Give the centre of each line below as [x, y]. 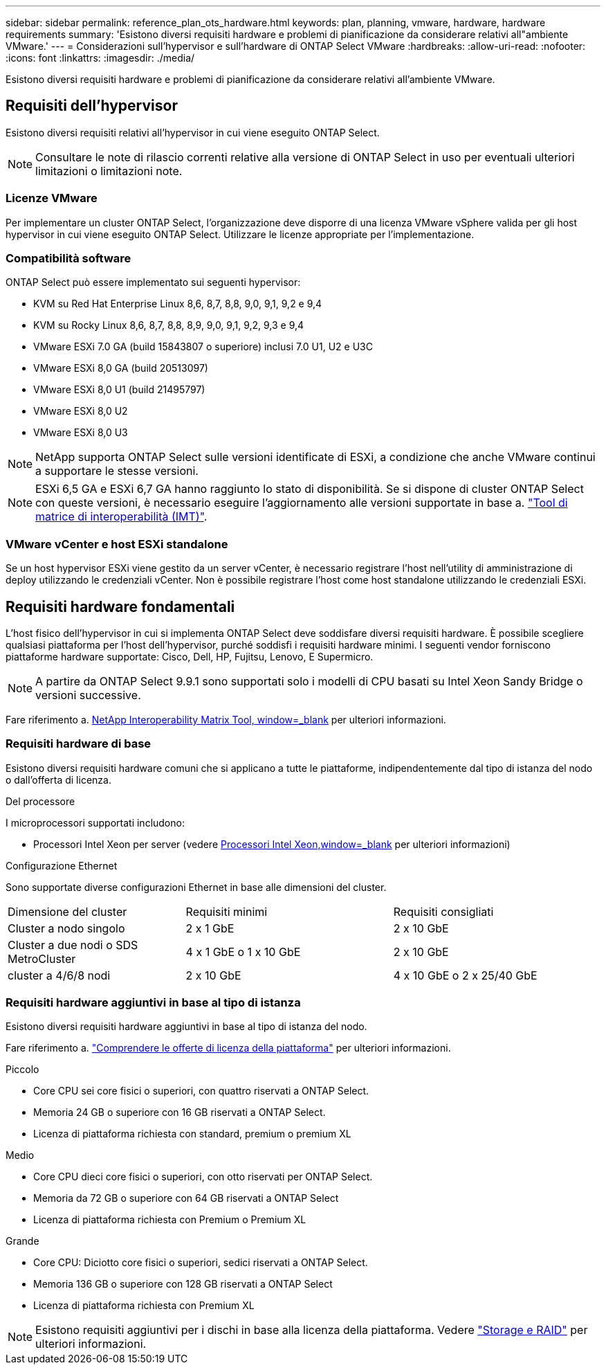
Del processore [40, 801]
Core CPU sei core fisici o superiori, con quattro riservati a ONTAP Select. [201, 1091]
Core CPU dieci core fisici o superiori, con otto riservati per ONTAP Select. [203, 1177]
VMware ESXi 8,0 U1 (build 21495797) [119, 390]
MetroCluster [42, 958]
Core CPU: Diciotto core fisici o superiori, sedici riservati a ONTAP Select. [201, 1263]
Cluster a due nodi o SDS [73, 945]
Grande [22, 1241]
